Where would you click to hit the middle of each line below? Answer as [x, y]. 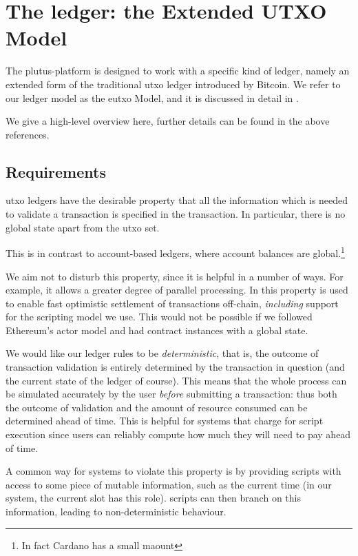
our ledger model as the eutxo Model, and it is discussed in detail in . [152, 97]
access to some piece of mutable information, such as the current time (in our [169, 484]
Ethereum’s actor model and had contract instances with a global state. [157, 330]
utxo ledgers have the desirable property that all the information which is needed [177, 200]
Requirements [56, 171]
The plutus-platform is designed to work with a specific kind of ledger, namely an [178, 71]
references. [28, 134]
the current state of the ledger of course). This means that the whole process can [176, 380]
